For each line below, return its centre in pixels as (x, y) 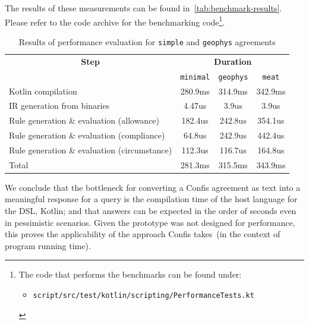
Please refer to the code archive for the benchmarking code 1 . (115, 21)
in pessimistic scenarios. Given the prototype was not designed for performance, (150, 222)
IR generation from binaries (59, 106)
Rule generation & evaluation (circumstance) (91, 150)
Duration (233, 61)
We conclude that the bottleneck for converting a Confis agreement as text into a (153, 187)
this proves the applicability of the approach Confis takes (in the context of (143, 234)
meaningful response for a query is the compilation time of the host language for (151, 199)
